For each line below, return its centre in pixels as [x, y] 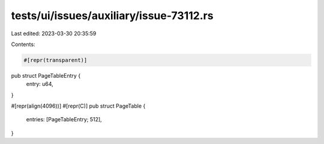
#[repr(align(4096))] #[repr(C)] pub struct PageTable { [78, 106]
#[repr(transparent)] [55, 60]
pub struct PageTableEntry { [46, 75]
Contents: [23, 44]
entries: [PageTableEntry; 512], [64, 120]
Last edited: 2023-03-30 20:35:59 [54, 33]
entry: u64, [40, 84]
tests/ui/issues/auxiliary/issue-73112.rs [112, 16]
